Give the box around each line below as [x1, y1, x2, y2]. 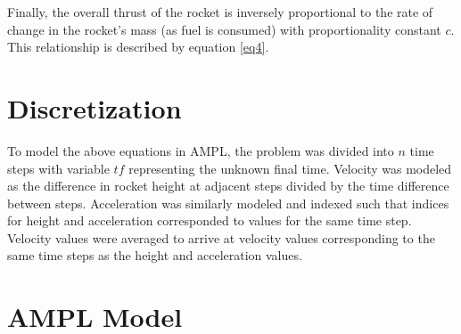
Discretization [7, 89, 182, 126]
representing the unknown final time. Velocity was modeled [128, 159, 452, 177]
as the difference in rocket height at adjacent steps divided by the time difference [7, 176, 449, 195]
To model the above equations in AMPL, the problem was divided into [7, 141, 394, 159]
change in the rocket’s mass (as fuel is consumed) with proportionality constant [7, 20, 441, 38]
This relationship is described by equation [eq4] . [7, 37, 269, 56]
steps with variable [7, 159, 110, 177]
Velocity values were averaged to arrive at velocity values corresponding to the [7, 228, 435, 247]
